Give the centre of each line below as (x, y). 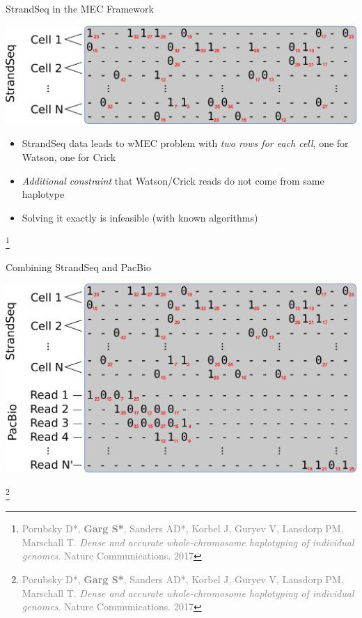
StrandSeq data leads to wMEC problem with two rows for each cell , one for (185, 143)
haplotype (43, 194)
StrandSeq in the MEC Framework (80, 8)
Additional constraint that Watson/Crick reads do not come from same (173, 180)
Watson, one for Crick (69, 157)
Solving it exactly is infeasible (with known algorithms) (140, 217)
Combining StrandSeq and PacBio (78, 266)
